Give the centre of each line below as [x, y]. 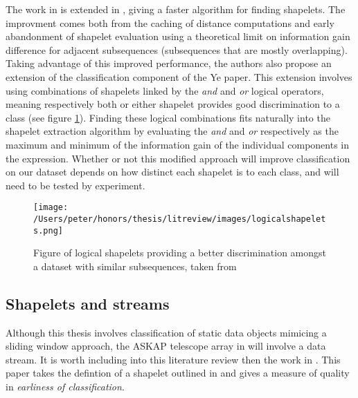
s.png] [48, 230]
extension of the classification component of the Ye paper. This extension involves [179, 76]
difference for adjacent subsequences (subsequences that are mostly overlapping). [177, 49]
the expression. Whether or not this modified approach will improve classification [178, 158]
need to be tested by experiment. [75, 185]
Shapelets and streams [88, 303]
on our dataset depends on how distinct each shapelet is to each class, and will [172, 172]
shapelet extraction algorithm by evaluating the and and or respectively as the [172, 131]
